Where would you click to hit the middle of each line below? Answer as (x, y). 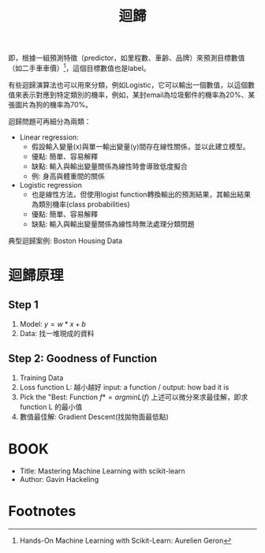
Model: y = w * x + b (53, 323)
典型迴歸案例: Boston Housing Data (65, 241)
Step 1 (24, 305)
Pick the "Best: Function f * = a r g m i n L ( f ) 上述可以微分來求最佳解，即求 (134, 397)
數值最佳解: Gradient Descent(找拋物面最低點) (94, 417)
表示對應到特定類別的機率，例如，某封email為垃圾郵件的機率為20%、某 (138, 95)
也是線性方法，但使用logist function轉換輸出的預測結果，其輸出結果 (141, 194)
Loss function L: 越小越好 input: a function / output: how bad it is (124, 387)
